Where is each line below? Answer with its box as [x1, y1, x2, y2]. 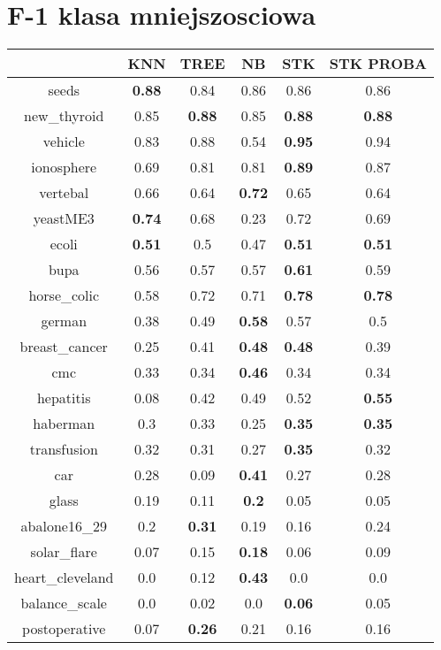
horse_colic [28, 285, 100, 306]
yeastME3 [33, 208, 95, 229]
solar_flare [30, 541, 97, 562]
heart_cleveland [14, 567, 114, 588]
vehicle [42, 131, 85, 152]
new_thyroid [24, 105, 104, 126]
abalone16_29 [20, 516, 107, 537]
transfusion [29, 439, 98, 460]
